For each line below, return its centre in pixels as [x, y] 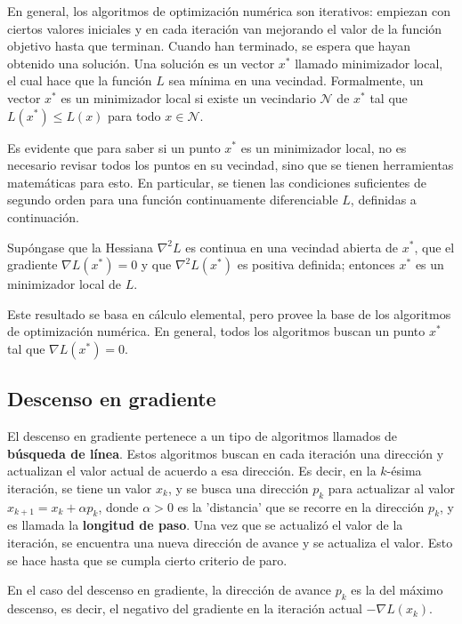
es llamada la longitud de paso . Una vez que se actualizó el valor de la [205, 525]
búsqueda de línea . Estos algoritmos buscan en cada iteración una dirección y [226, 453]
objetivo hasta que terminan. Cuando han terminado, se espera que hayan [209, 46]
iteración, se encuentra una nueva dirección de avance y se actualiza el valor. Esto [230, 543]
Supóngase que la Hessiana [80, 247]
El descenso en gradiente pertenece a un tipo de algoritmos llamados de [203, 436]
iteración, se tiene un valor [80, 488]
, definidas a [383, 200]
